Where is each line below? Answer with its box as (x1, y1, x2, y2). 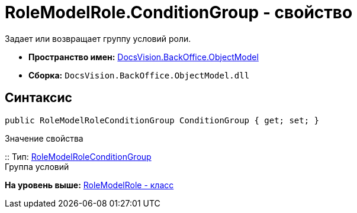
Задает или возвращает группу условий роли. (5, 33, 191, 44)
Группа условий (5, 161, 69, 172)
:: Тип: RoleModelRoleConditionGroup (5, 151, 152, 162)
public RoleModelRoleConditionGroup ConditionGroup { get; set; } (5, 115, 320, 125)
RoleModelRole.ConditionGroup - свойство (5, 2, 353, 22)
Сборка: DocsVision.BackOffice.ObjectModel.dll (28, 70, 250, 80)
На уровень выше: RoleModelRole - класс (5, 179, 174, 190)
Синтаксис (5, 90, 72, 106)
